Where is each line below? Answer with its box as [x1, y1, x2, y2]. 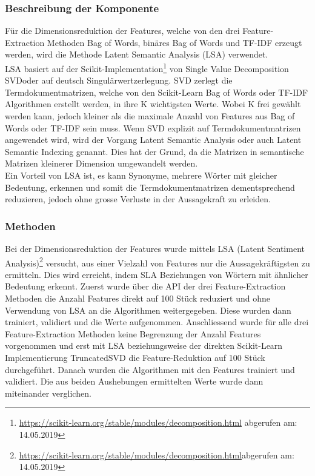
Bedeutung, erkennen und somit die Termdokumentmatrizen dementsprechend [5, 180, 295, 193]
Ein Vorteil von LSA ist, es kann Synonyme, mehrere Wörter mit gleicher [5, 169, 277, 181]
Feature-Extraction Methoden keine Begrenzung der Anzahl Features [5, 327, 261, 340]
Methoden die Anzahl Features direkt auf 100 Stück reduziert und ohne [5, 292, 270, 305]
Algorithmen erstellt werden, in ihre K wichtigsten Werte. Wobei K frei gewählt [5, 98, 301, 110]
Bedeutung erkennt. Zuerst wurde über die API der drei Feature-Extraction [5, 280, 286, 293]
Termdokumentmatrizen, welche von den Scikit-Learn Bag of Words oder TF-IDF [5, 85, 308, 98]
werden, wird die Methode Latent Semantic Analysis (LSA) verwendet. [5, 48, 268, 61]
